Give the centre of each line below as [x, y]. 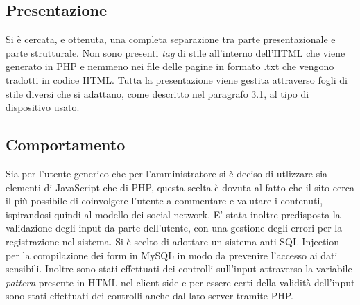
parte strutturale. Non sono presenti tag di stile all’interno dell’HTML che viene [175, 52]
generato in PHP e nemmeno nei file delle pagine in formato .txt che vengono [170, 66]
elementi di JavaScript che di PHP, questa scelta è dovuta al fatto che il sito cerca [180, 187]
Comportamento [66, 145]
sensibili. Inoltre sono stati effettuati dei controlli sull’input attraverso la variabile [179, 269]
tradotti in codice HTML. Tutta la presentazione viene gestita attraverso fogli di [177, 79]
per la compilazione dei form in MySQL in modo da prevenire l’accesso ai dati [172, 255]
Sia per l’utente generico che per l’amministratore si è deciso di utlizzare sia [167, 173]
